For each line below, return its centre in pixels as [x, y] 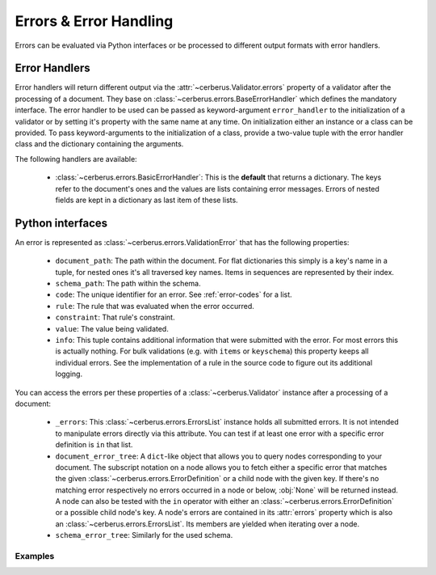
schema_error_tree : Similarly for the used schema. [144, 535]
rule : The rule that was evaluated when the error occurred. [155, 306]
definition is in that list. [94, 445]
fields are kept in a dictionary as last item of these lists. [147, 200]
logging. [69, 374]
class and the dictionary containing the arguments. [99, 144]
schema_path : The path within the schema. [128, 284]
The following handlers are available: [76, 159]
